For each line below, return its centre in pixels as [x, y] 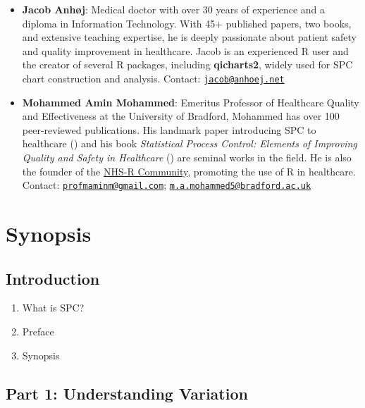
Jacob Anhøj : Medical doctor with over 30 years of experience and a [174, 9]
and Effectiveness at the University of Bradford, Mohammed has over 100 [181, 116]
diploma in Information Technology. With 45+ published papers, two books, [187, 23]
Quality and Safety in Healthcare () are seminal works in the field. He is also [187, 157]
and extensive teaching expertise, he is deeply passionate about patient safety [189, 37]
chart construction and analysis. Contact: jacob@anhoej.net [153, 78]
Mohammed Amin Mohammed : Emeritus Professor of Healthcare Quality [191, 102]
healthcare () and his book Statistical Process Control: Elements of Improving [190, 143]
